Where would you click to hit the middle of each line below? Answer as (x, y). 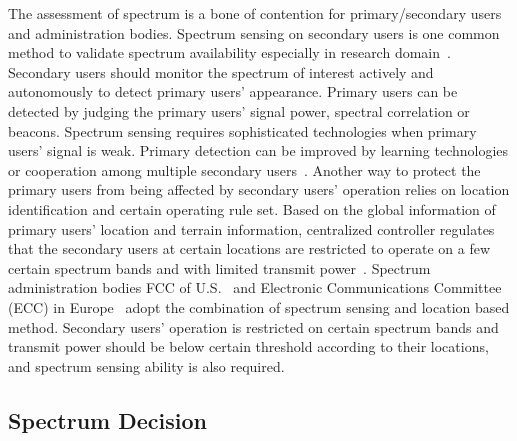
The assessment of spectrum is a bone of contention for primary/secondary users (255, 13)
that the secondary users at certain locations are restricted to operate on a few (249, 248)
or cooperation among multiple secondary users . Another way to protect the (244, 169)
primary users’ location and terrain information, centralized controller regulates (251, 228)
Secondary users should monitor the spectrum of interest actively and (221, 71)
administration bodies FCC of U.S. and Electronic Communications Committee (255, 287)
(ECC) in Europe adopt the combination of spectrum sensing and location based (259, 306)
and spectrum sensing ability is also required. (146, 365)
